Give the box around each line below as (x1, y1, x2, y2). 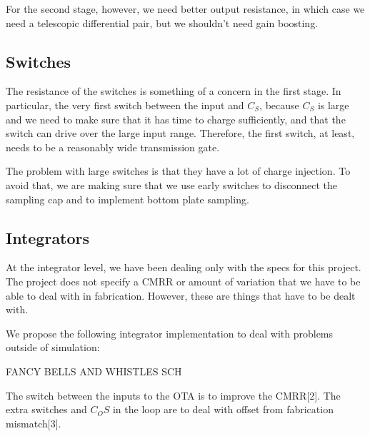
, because (259, 97, 299, 112)
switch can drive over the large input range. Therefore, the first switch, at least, (6, 126, 355, 141)
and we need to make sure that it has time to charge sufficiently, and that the (6, 111, 346, 126)
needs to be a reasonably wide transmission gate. (6, 139, 220, 154)
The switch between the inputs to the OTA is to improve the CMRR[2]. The (6, 387, 341, 402)
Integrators (6, 226, 90, 248)
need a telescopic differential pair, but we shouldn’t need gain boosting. (6, 15, 319, 30)
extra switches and (6, 402, 87, 417)
